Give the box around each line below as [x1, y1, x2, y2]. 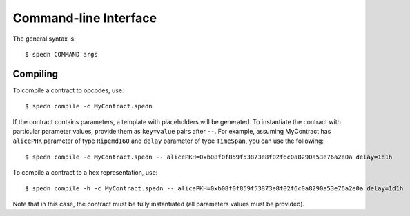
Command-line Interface [12, 10, 157, 26]
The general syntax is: [12, 35, 76, 43]
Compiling [12, 68, 59, 79]
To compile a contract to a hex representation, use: [12, 168, 158, 177]
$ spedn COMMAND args [25, 50, 98, 58]
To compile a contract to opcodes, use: [12, 86, 124, 95]
